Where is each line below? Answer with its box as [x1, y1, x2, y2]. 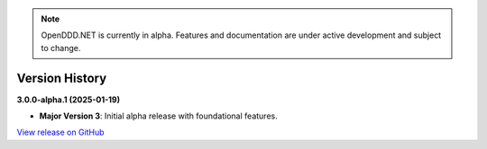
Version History [16, 70, 107, 85]
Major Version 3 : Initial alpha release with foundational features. [39, 110, 279, 121]
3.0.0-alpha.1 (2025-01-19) [16, 94, 121, 105]
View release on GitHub [16, 127, 105, 138]
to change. [41, 42, 81, 53]
